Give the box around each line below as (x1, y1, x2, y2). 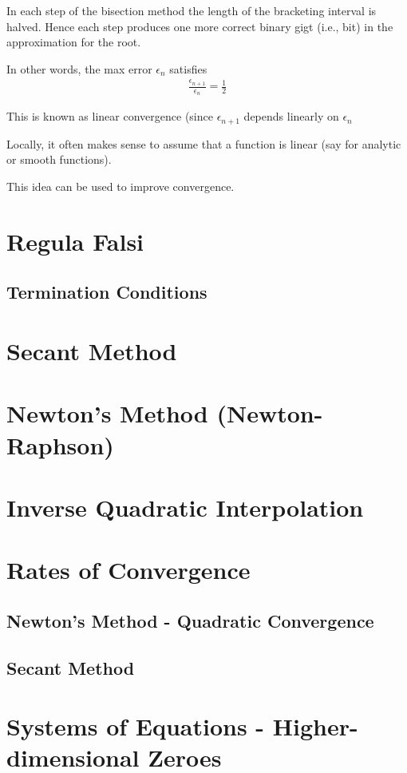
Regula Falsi (6, 224, 144, 257)
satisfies (169, 60, 207, 77)
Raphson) (6, 428, 114, 461)
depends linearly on (243, 108, 339, 125)
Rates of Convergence (6, 553, 251, 586)
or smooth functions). (6, 151, 112, 168)
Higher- (272, 710, 358, 743)
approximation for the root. (6, 34, 141, 50)
